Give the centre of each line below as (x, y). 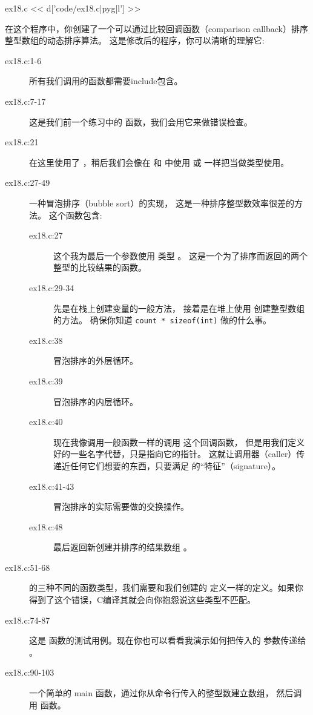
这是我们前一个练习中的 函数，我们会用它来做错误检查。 (141, 121)
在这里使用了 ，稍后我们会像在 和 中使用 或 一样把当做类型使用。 (159, 162)
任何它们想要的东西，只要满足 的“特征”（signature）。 (175, 465)
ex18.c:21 (22, 142)
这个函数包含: (75, 215)
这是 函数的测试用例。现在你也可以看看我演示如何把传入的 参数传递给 (168, 640)
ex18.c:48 (46, 526)
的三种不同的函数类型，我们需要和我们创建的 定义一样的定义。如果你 (166, 588)
